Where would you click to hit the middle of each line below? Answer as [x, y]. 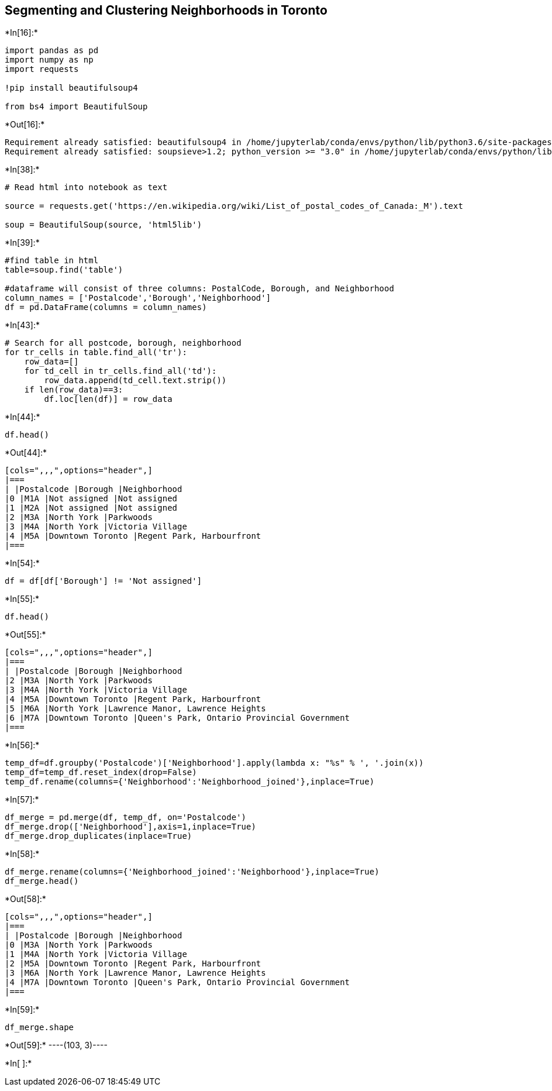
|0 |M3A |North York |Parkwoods [79, 945]
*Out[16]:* [25, 125]
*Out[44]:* [26, 453]
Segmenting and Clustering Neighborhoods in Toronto [166, 10]
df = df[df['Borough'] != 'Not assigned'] [103, 581]
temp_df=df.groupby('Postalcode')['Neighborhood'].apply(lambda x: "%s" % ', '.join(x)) [214, 763]
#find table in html [52, 261]
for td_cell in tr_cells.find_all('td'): [120, 371]
